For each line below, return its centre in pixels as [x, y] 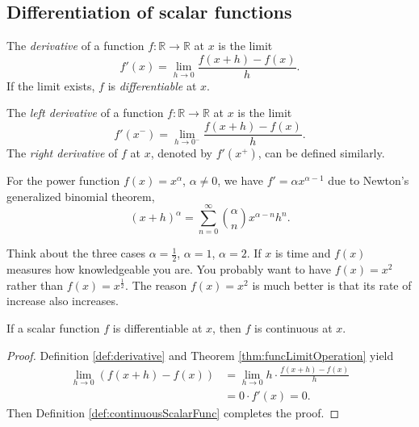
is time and [303, 253]
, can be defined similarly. [321, 153]
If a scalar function [53, 328]
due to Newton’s [369, 180]
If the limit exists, [51, 85]
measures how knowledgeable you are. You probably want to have [169, 269]
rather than [35, 285]
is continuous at [293, 328]
